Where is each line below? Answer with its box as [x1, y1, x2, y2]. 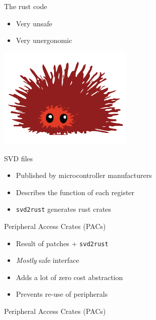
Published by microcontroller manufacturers [16, 170, 152, 180]
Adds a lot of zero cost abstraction [16, 271, 123, 282]
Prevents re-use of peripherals [16, 289, 108, 299]
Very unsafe [16, 18, 53, 28]
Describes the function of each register [16, 187, 135, 197]
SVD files [4, 153, 33, 163]
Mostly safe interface [16, 255, 79, 265]
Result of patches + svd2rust [16, 238, 109, 248]
